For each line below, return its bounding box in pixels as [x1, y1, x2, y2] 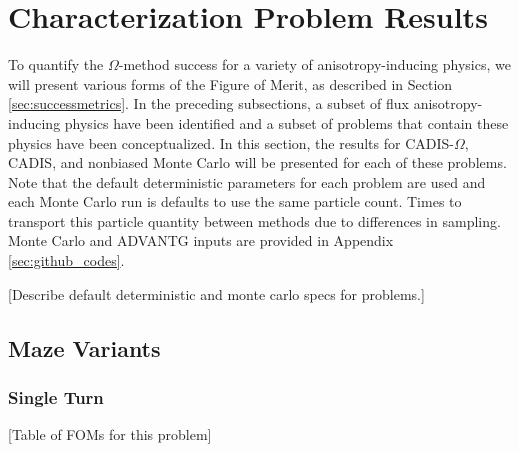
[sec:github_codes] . [8, 250, 125, 271]
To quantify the [8, 54, 104, 75]
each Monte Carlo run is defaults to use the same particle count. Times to [8, 191, 462, 212]
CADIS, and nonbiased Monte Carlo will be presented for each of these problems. [8, 152, 507, 173]
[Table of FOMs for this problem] [8, 424, 212, 445]
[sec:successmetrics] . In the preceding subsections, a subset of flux [8, 93, 409, 114]
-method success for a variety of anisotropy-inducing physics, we [118, 54, 511, 75]
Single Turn [8, 384, 104, 409]
